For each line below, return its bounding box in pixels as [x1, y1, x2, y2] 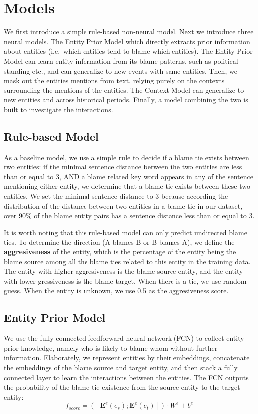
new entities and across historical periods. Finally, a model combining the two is [4, 94, 248, 105]
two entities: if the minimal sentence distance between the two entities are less [4, 162, 242, 172]
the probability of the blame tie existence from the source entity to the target [4, 382, 240, 392]
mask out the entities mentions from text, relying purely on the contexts [4, 75, 225, 85]
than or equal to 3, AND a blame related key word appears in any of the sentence [4, 171, 253, 181]
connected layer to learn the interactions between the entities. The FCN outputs [4, 372, 249, 382]
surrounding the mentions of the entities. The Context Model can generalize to [4, 84, 244, 95]
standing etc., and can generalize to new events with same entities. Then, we [4, 65, 237, 76]
